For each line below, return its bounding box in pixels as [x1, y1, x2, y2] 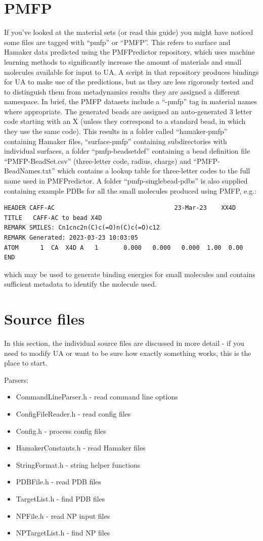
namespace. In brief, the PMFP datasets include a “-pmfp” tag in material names [4, 96, 257, 107]
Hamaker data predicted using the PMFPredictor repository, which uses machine [4, 47, 255, 57]
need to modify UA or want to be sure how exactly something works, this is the [4, 347, 251, 358]
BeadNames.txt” [4, 165, 55, 176]
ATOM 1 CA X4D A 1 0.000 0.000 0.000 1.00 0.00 [4, 244, 243, 251]
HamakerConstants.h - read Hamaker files [16, 442, 146, 453]
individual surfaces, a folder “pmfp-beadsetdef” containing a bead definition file [4, 146, 250, 156]
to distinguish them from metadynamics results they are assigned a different [4, 86, 240, 97]
